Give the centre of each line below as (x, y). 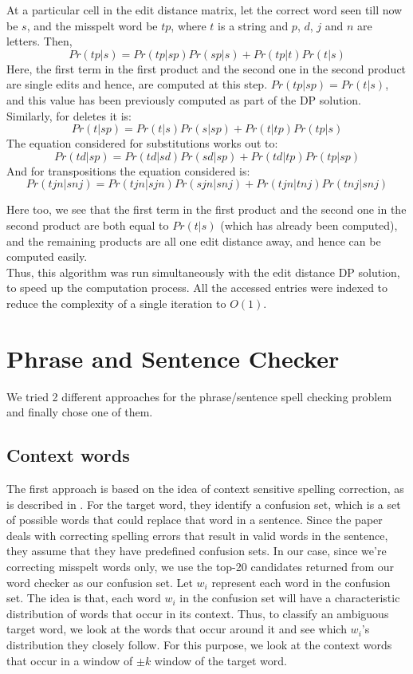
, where (189, 25)
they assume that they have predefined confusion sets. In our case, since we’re (197, 551)
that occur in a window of (70, 660)
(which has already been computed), (309, 225)
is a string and (253, 25)
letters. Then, (39, 41)
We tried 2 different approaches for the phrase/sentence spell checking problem (199, 396)
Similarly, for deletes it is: (69, 115)
